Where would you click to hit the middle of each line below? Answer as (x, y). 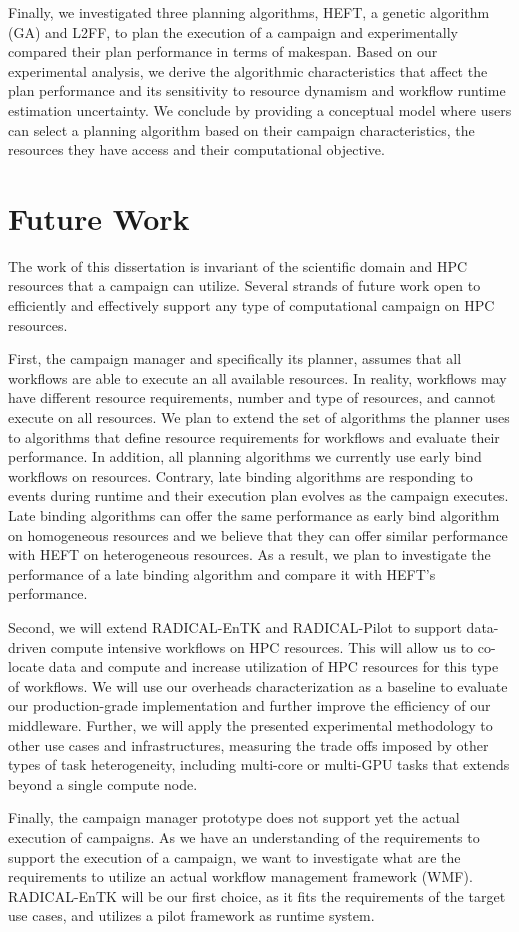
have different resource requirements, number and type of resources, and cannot (252, 397)
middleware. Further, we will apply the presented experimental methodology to (250, 724)
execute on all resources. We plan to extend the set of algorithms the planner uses (259, 417)
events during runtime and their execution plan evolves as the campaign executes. (258, 495)
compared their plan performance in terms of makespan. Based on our (223, 51)
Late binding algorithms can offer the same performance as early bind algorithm (254, 515)
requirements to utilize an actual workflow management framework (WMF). (240, 876)
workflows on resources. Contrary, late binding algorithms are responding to (240, 475)
